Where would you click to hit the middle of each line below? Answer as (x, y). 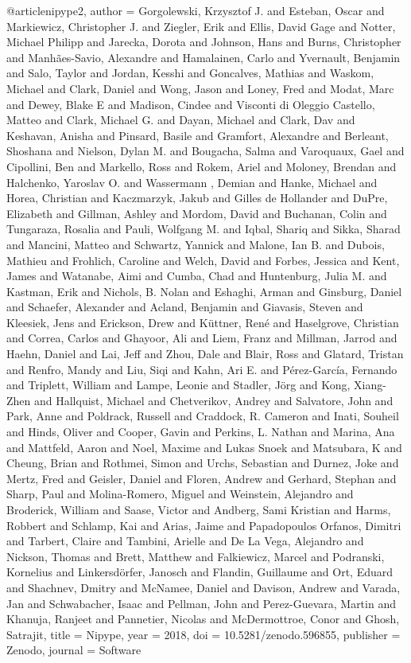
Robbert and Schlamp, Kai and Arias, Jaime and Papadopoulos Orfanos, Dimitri (204, 525)
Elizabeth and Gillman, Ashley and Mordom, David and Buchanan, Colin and (197, 213)
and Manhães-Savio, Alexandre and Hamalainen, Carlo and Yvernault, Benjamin (204, 57)
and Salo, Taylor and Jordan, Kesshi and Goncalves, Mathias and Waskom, (190, 73)
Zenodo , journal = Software (74, 650)
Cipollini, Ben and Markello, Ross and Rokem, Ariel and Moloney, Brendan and (202, 166)
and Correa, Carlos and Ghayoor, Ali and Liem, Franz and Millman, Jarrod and (202, 338)
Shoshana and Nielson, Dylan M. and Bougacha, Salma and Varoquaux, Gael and (205, 151)
